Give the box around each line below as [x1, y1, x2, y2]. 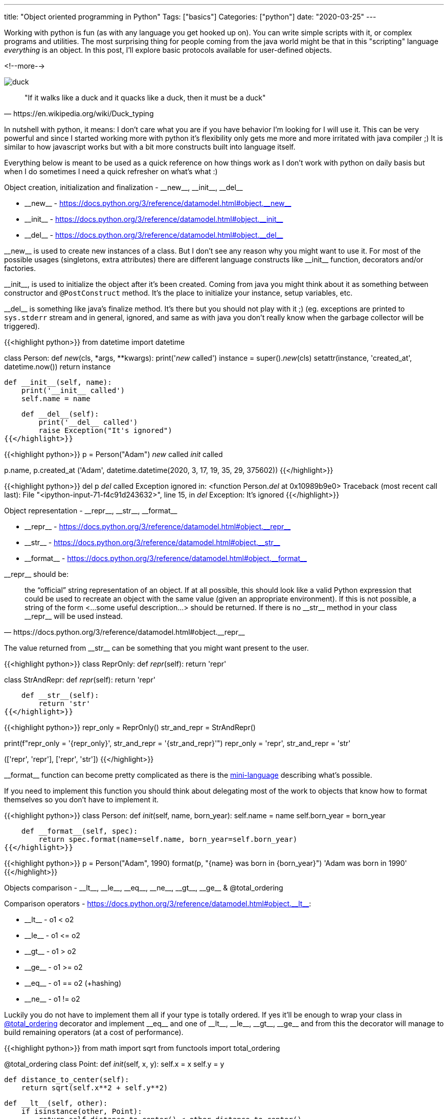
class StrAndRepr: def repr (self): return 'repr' [4, 675, 155, 684]
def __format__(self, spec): [21, 827, 138, 835]
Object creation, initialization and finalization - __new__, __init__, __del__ [4, 183, 243, 192]
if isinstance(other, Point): [21, 1107, 142, 1115]
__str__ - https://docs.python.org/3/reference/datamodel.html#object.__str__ [25, 538, 280, 547]
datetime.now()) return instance [4, 362, 111, 371]
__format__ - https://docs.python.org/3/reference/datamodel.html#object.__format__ [25, 554, 307, 563]
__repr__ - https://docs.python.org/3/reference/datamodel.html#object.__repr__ [25, 522, 291, 531]
